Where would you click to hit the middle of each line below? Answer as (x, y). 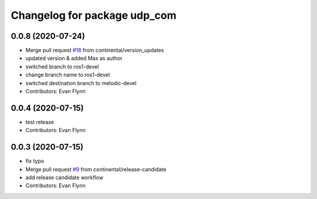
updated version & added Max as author (74, 58)
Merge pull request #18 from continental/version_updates (95, 50)
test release (40, 122)
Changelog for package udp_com (94, 15)
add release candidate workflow (65, 177)
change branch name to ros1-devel (68, 75)
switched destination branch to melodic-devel (81, 83)
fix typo (35, 161)
